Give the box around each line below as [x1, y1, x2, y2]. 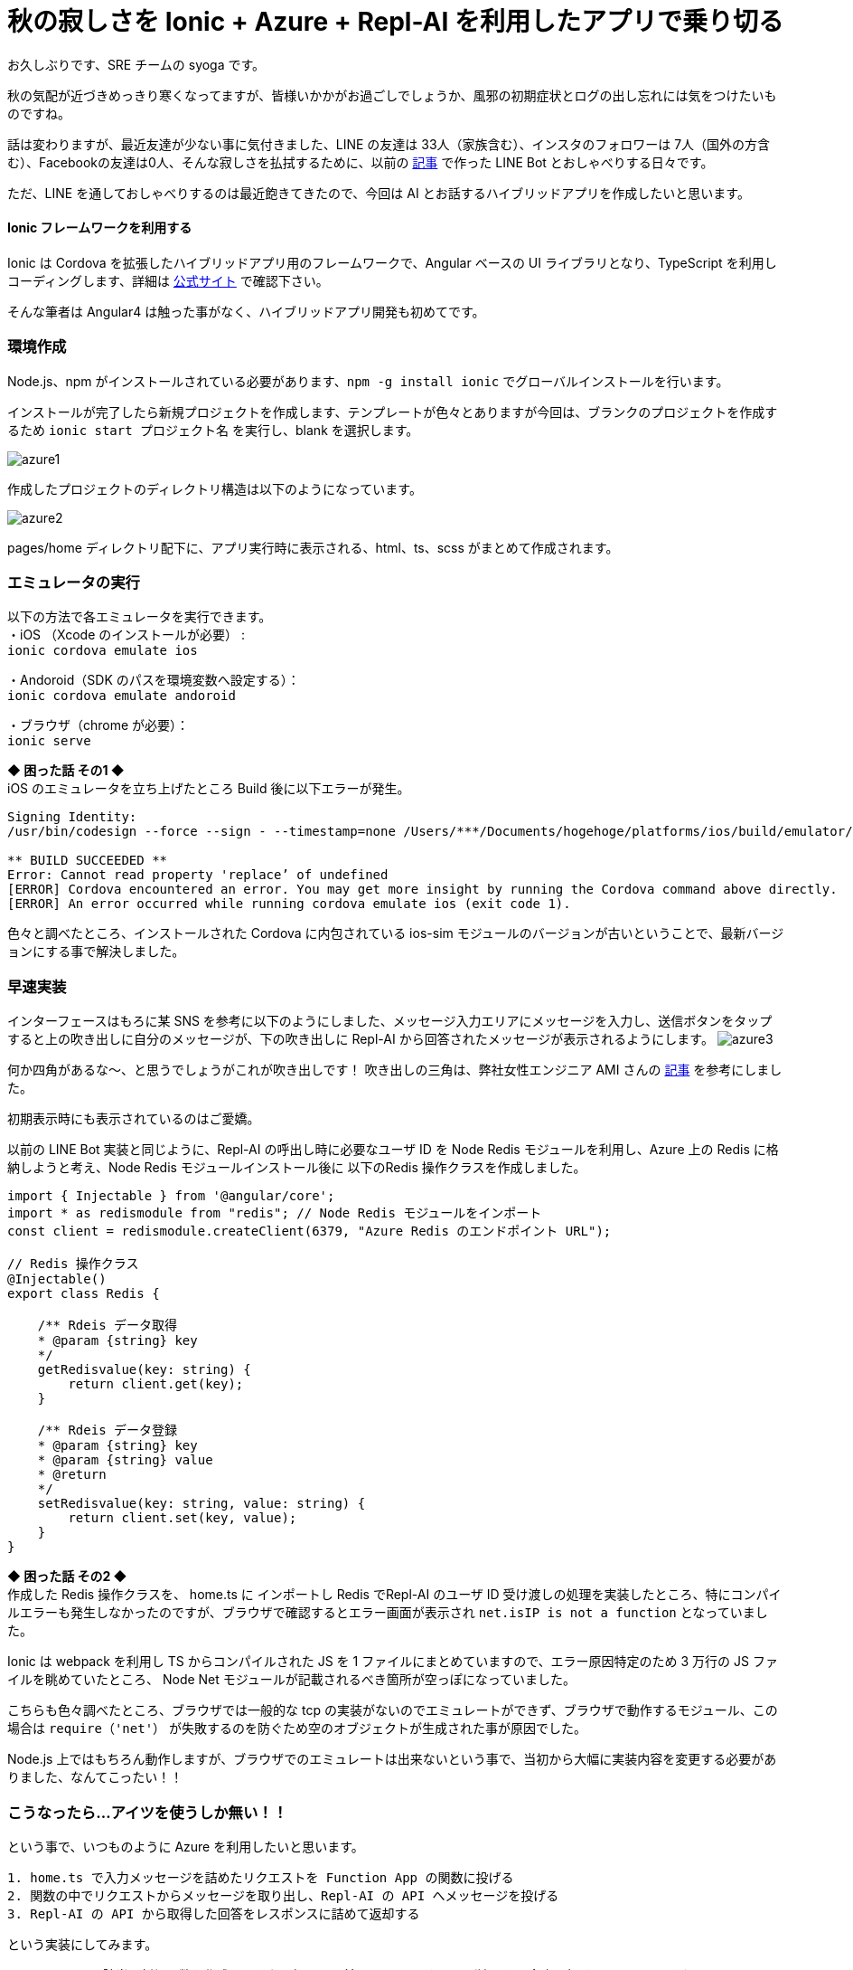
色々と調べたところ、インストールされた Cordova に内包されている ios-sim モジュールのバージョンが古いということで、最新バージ [7, 925, 784, 942]
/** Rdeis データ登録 [37, 1423, 178, 1438]
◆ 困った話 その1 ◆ [7, 762, 125, 779]
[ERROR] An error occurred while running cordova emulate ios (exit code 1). [7, 896, 571, 912]
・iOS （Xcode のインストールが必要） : [7, 627, 245, 643]
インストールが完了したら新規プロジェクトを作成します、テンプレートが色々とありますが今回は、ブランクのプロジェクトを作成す [7, 403, 778, 420]
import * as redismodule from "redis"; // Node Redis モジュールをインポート [7, 1206, 542, 1221]
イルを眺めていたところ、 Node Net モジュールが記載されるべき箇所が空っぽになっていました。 [7, 1672, 576, 1688]
